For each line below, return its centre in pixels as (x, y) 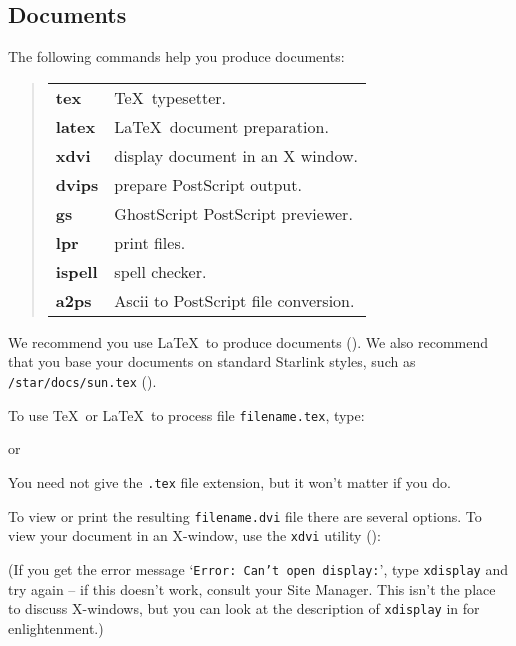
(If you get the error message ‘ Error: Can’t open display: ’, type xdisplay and (258, 568)
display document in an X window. (236, 155)
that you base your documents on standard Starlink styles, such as (212, 361)
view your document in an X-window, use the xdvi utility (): (194, 535)
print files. (150, 242)
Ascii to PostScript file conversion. (234, 300)
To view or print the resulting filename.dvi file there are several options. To (245, 515)
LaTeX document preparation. (221, 126)
